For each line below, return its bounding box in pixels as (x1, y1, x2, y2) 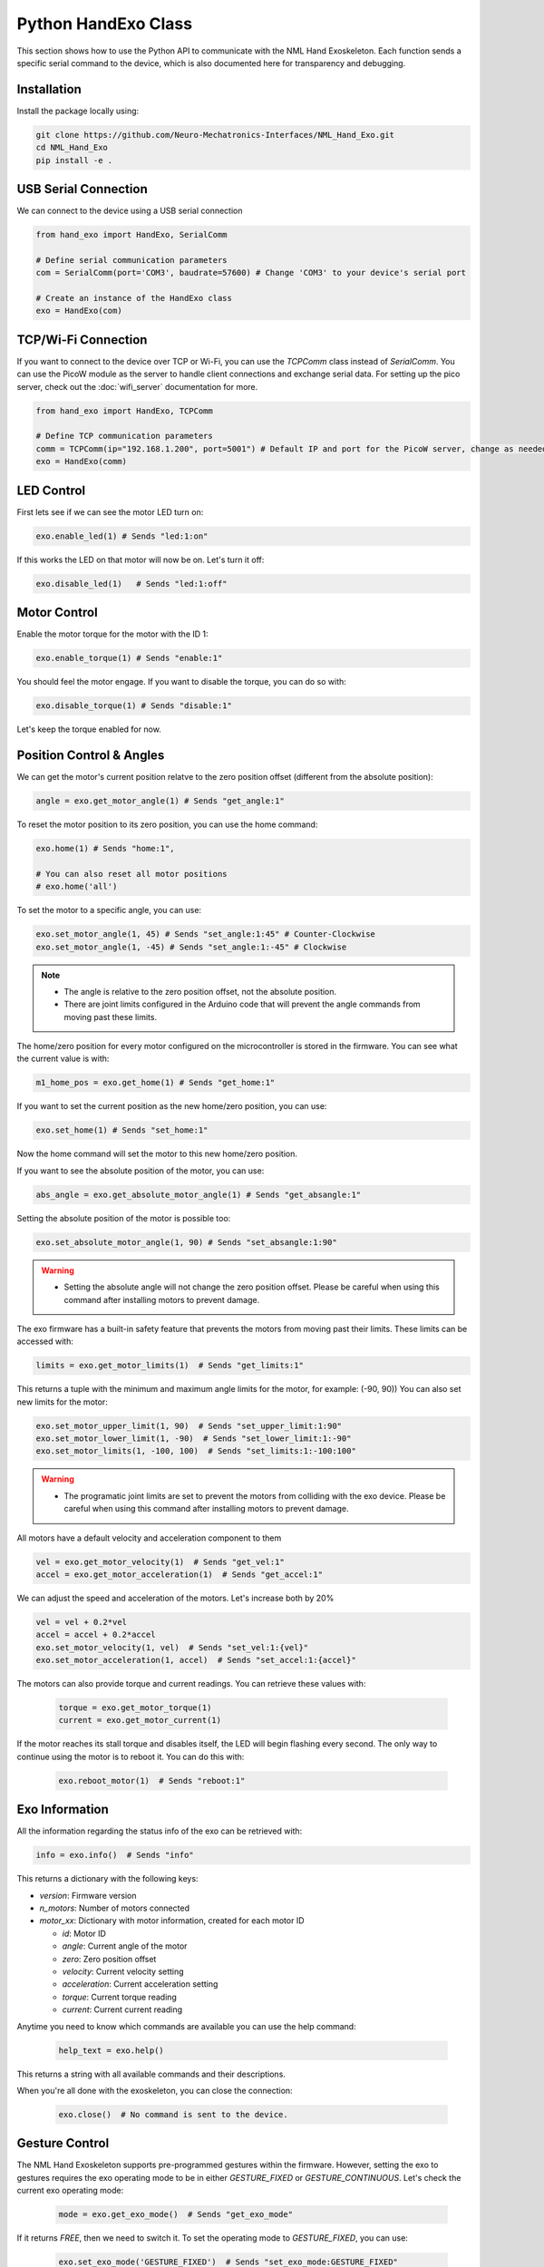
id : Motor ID (62, 1928, 106, 1939)
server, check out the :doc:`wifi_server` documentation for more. (16, 381, 258, 392)
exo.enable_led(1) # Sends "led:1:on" (35, 530, 209, 541)
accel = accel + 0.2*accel (35, 1630, 156, 1640)
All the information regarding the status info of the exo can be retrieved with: (16, 1825, 303, 1836)
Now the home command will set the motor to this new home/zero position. (16, 1148, 298, 1160)
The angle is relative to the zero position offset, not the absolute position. (63, 986, 337, 997)
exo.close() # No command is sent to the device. (58, 2109, 289, 2119)
